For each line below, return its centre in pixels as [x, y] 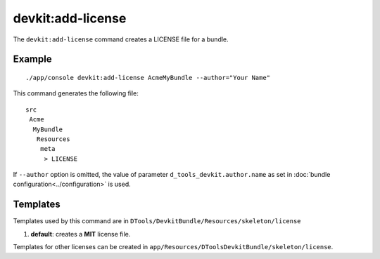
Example [32, 59]
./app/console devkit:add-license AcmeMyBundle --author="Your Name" [148, 78]
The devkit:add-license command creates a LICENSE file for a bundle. [121, 39]
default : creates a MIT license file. [81, 234]
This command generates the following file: [76, 93]
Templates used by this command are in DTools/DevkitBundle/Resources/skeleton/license [157, 221]
